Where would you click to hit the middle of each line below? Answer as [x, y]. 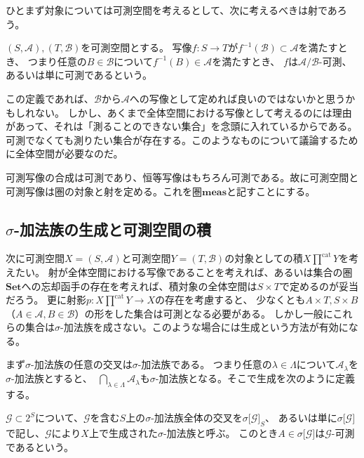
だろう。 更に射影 [46, 300]
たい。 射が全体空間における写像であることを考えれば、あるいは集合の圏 [184, 271]
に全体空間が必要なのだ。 [65, 153]
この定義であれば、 [50, 98]
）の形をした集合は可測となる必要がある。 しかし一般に [204, 313]
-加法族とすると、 [52, 378]
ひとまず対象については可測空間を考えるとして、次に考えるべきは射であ [171, 10]
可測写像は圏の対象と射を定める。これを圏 [104, 191]
